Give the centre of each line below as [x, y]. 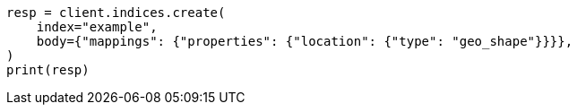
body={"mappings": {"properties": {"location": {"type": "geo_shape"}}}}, [305, 41]
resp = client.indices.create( [116, 13]
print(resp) [48, 70]
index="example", [97, 27]
